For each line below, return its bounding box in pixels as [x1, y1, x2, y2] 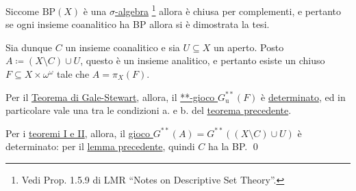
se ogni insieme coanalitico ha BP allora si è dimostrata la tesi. [5, 17, 270, 31]
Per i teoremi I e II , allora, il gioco [5, 126, 151, 140]
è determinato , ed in [261, 89, 346, 104]
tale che [57, 67, 90, 81]
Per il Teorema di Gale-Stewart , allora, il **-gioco [5, 89, 215, 104]
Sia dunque [5, 40, 53, 54]
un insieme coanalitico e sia [65, 40, 180, 54]
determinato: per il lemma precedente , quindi [5, 139, 195, 153]
